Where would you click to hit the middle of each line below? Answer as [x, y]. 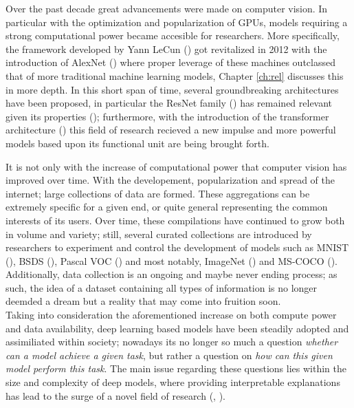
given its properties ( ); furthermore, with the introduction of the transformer [167, 116]
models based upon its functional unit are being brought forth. [137, 143]
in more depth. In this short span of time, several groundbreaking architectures [172, 89]
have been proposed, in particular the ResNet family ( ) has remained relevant [169, 103]
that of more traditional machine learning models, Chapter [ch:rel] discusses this [175, 75]
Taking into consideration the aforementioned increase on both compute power [171, 315]
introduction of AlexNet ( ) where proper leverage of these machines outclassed [170, 62]
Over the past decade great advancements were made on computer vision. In [167, 8]
